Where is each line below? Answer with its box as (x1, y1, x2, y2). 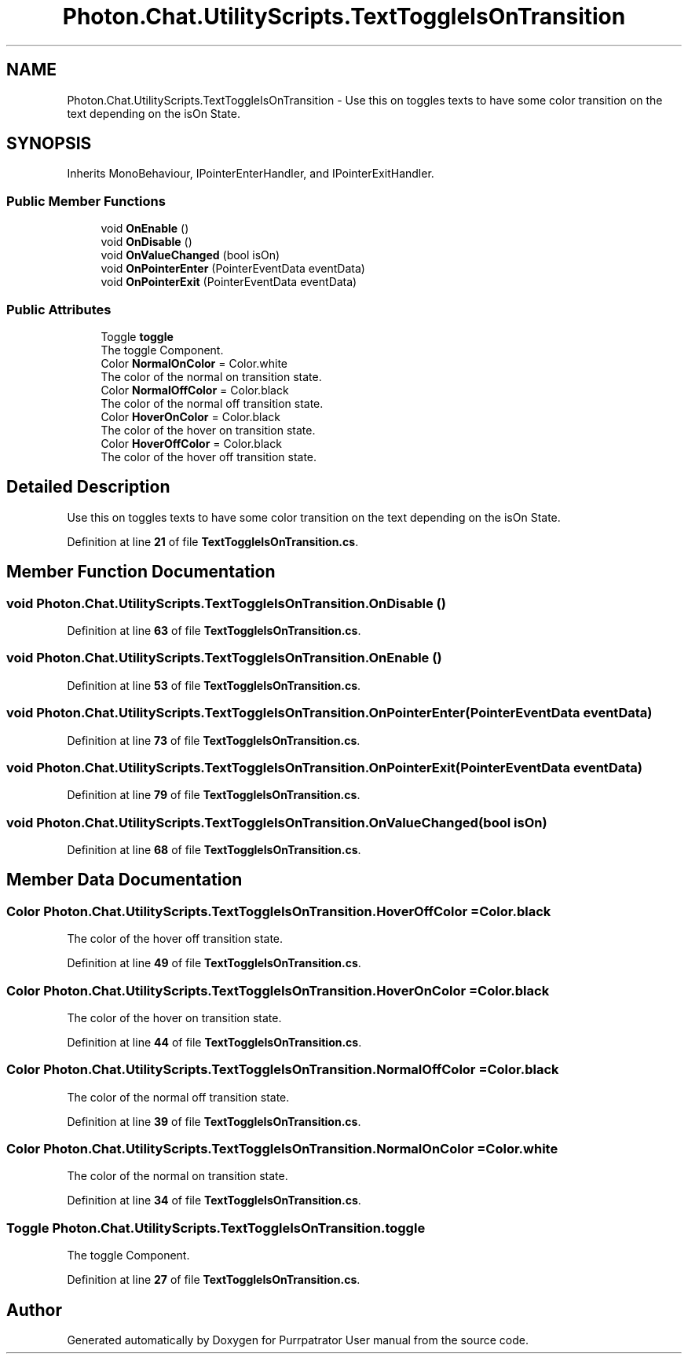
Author (6, 1300, 62, 1320)
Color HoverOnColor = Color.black (101, 409, 281, 423)
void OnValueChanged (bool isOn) (101, 248, 280, 262)
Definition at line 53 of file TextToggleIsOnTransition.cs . (67, 678, 361, 692)
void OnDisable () (101, 235, 192, 249)
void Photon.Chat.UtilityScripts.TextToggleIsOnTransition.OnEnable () (6, 650, 442, 666)
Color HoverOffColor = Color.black (101, 436, 282, 450)
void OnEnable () (101, 222, 189, 236)
